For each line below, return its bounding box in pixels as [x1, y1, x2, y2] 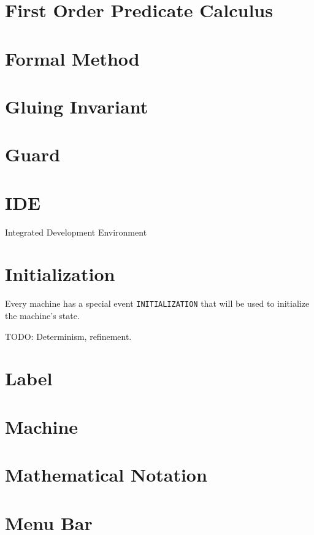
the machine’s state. [5, 309, 80, 321]
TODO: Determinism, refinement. [5, 329, 132, 342]
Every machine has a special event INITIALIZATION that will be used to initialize [5, 297, 310, 310]
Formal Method [5, 45, 140, 71]
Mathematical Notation [5, 462, 207, 487]
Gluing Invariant [5, 93, 148, 118]
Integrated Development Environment [5, 225, 147, 238]
